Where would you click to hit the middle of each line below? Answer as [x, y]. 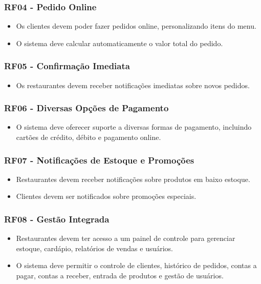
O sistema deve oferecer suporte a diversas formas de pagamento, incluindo [134, 127]
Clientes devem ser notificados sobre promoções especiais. [106, 196]
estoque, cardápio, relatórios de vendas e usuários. [95, 248]
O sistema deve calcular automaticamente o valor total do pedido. [119, 43]
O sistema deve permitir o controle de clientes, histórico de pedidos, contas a [136, 265]
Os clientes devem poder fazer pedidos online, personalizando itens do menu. [136, 26]
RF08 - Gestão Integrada [57, 219]
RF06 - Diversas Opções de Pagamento [86, 108]
